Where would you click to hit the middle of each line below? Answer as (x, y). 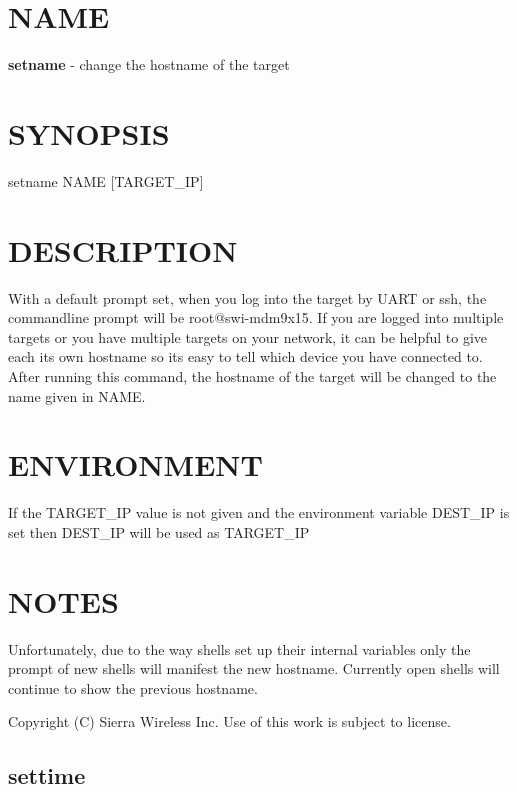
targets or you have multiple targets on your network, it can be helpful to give (248, 336)
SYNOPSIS (89, 132)
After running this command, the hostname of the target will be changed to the (252, 375)
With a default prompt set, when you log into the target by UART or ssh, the (247, 297)
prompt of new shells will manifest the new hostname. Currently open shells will (254, 668)
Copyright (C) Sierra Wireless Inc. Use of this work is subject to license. (229, 721)
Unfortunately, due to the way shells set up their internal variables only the (239, 648)
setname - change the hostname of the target (149, 64)
